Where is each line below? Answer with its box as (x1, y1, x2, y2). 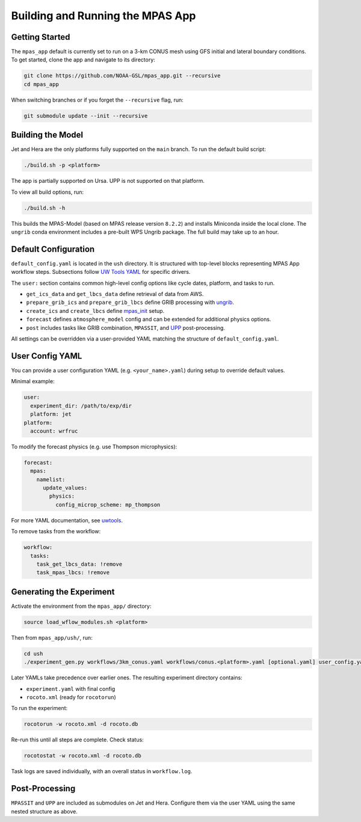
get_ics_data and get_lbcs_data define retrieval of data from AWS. (26, 291, 204, 298)
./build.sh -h (23, 205, 66, 211)
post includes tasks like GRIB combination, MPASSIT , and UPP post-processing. (26, 324, 226, 331)
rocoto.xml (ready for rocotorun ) (26, 693, 117, 700)
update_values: (43, 484, 88, 492)
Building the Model (11, 130, 84, 140)
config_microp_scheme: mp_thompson (55, 501, 161, 508)
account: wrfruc (30, 427, 78, 434)
